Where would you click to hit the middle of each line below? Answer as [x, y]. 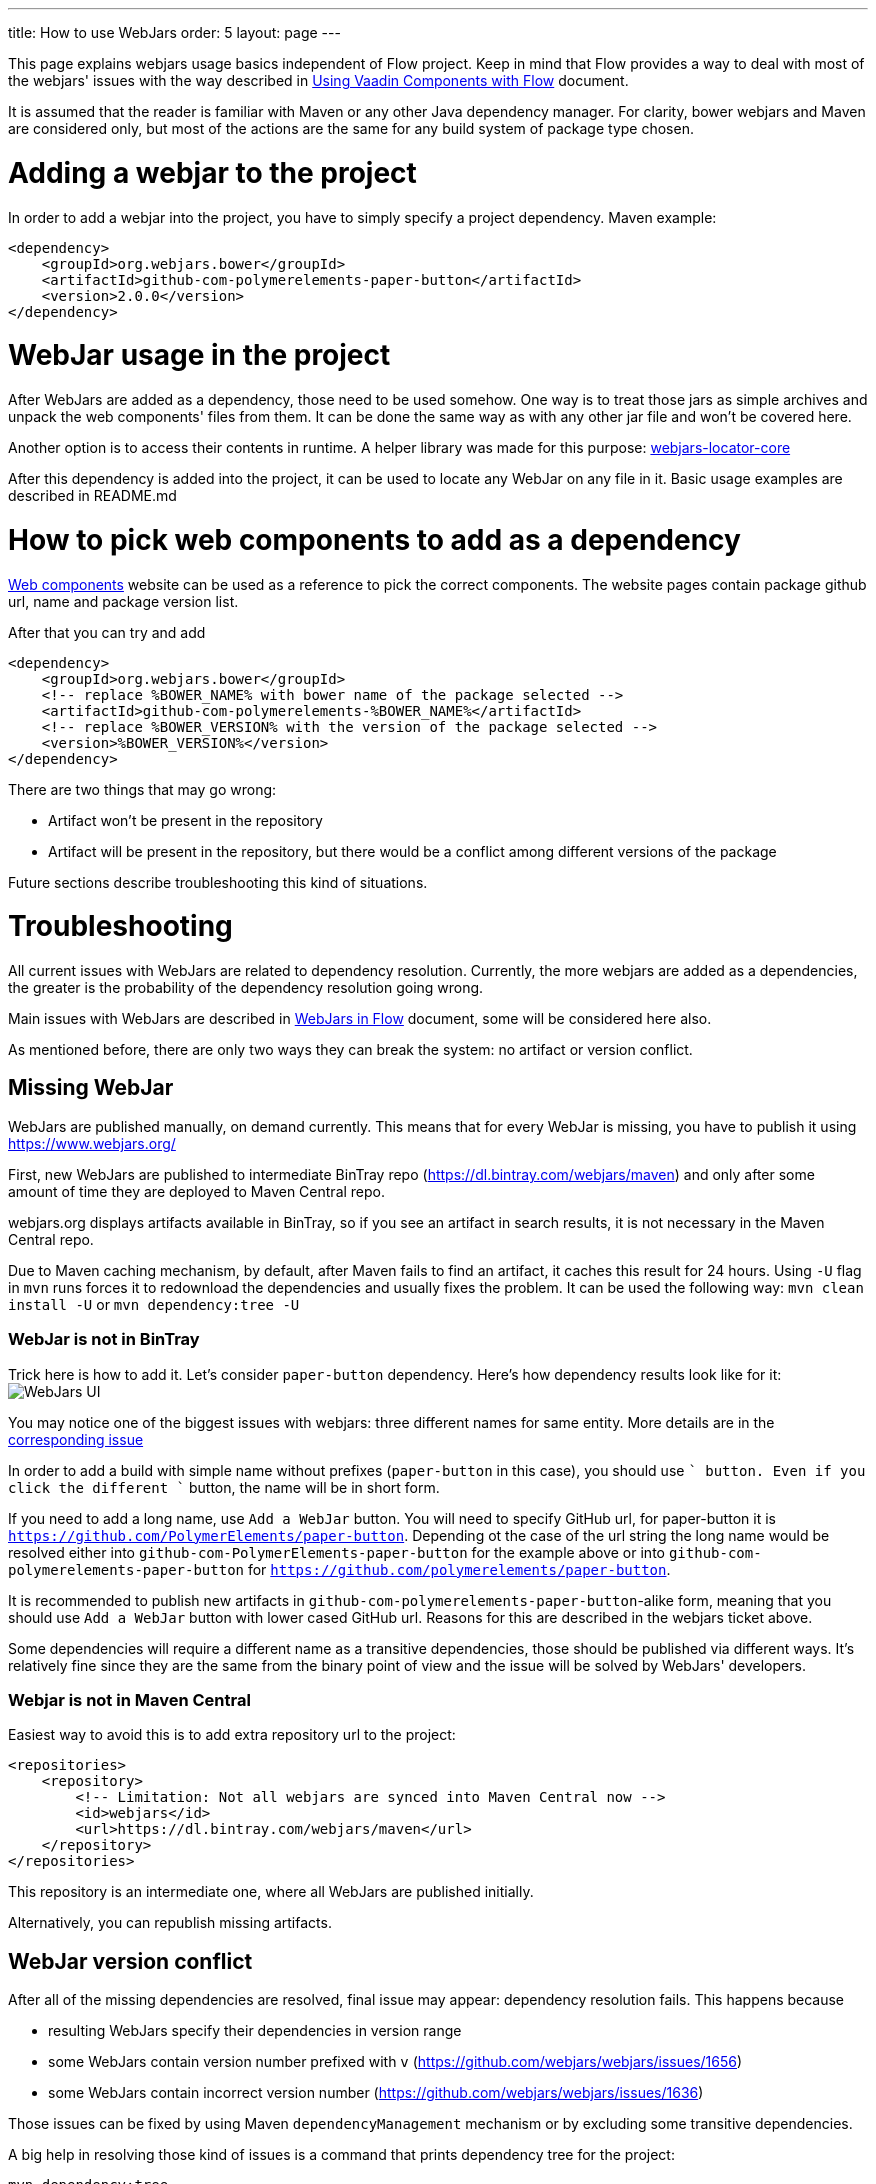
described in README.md [92, 495]
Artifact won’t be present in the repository [185, 820]
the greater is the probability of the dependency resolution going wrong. [246, 987]
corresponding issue [76, 1439]
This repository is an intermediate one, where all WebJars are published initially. [271, 1892]
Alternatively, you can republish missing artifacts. [170, 1923]
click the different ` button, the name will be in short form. [224, 1487]
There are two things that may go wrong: [142, 789]
